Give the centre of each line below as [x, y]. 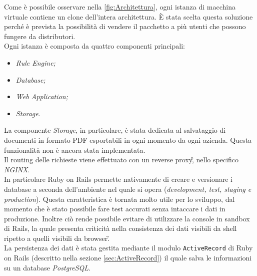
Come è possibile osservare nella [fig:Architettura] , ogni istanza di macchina [120, 7]
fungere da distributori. [40, 36]
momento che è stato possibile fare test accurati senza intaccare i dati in [115, 209]
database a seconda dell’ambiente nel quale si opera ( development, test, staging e [128, 189]
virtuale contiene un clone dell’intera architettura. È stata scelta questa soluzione [128, 16]
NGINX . [17, 169]
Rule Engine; [35, 62]
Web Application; [42, 96]
